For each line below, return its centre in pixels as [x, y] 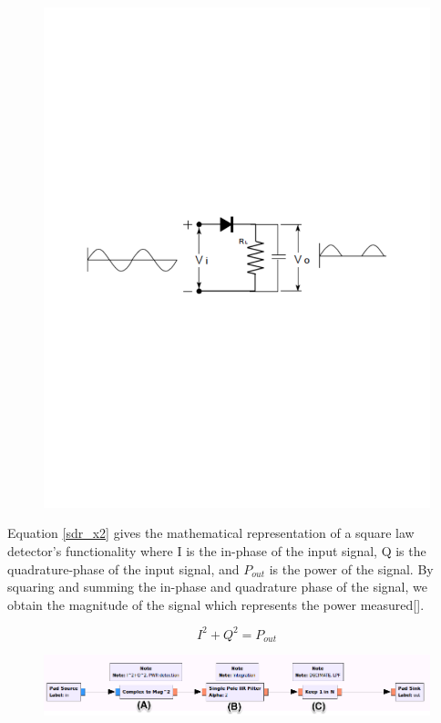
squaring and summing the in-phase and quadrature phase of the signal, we [217, 587]
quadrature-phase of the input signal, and [123, 568]
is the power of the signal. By [351, 568]
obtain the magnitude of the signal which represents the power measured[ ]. [216, 604]
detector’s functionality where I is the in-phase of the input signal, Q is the [217, 551]
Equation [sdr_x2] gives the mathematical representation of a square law [211, 533]
